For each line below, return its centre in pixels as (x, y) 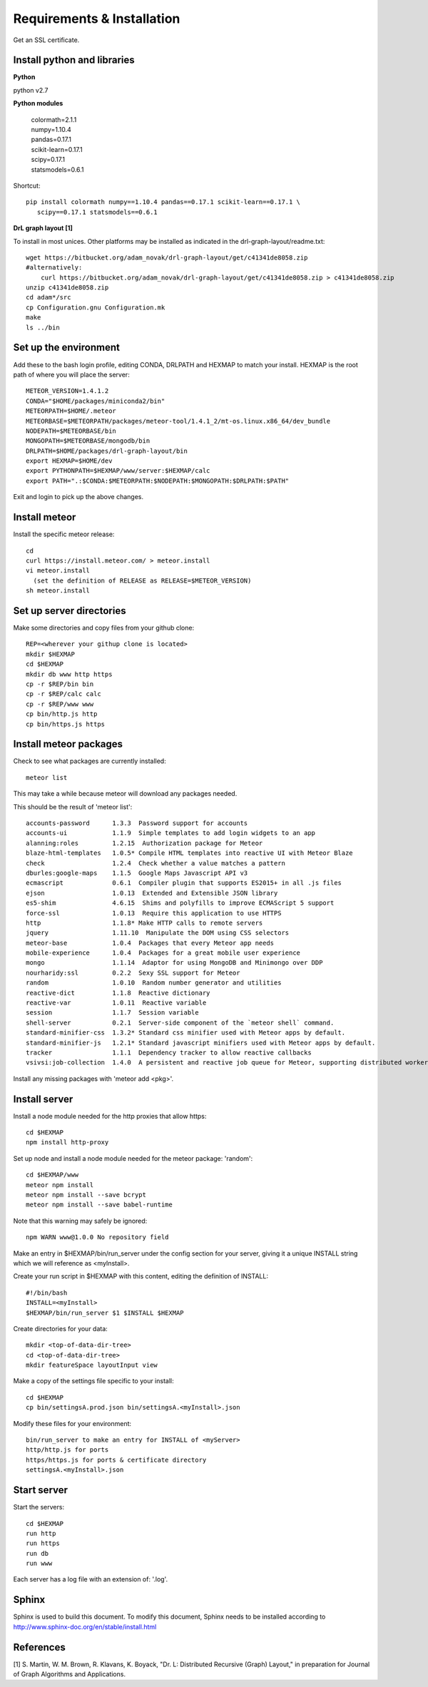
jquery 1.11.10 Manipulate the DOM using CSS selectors (158, 933)
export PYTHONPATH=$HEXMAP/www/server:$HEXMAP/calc (118, 471)
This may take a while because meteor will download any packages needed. (125, 794)
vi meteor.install (58, 571)
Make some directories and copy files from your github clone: (104, 628)
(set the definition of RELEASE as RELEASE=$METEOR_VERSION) (142, 580)
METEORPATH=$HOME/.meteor (71, 411)
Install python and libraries (74, 60)
